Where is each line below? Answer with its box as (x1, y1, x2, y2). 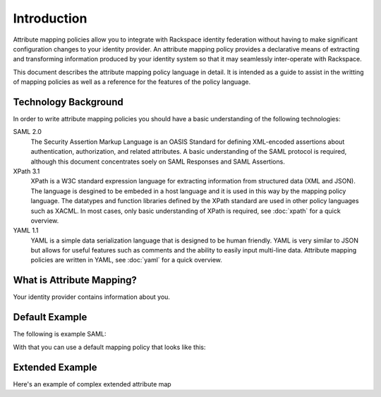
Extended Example (13, 361, 97, 373)
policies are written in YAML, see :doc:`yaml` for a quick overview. (30, 256, 222, 264)
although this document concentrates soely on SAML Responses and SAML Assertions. (30, 157, 285, 166)
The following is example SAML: (13, 330, 107, 338)
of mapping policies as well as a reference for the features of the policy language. (13, 78, 250, 86)
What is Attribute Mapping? (13, 274, 138, 286)
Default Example (13, 311, 87, 324)
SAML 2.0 (13, 128, 42, 136)
